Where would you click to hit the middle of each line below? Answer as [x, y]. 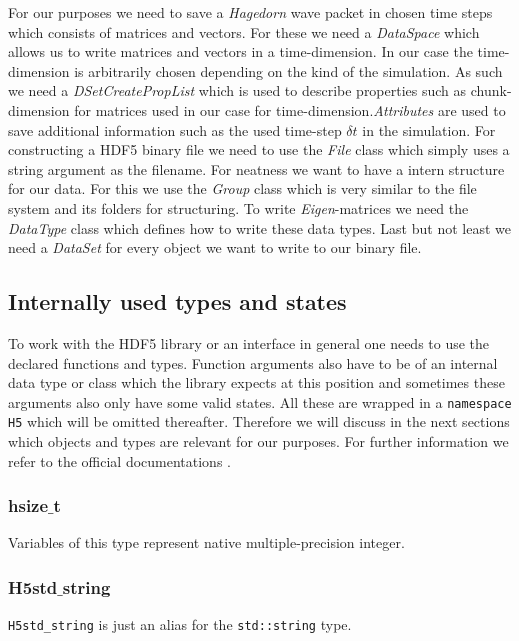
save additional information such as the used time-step [175, 129]
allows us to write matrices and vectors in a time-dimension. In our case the [240, 51]
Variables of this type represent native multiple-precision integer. [206, 542]
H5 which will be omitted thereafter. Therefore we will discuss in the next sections [259, 421]
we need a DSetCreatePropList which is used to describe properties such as [237, 90]
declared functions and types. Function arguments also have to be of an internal [253, 362]
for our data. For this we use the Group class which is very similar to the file [242, 188]
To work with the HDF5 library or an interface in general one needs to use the [249, 342]
